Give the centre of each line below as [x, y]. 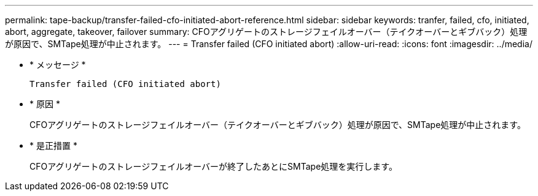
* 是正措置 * [53, 145]
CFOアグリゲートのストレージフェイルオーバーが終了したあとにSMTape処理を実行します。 [213, 166]
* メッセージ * [58, 65]
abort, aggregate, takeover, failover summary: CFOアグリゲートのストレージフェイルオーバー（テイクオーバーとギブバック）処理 [266, 32]
